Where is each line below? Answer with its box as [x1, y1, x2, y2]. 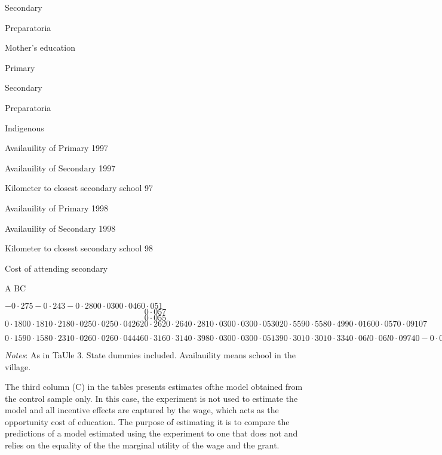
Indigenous [5, 121, 44, 134]
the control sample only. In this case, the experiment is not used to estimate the [5, 392, 298, 404]
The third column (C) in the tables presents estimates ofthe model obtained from [5, 380, 303, 393]
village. [5, 360, 31, 373]
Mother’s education [5, 41, 75, 54]
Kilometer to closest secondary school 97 [5, 182, 154, 194]
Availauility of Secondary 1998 [5, 222, 116, 234]
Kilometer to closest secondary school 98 [5, 242, 154, 254]
